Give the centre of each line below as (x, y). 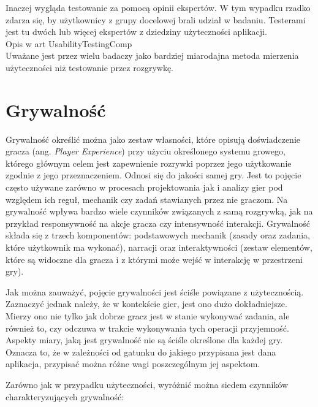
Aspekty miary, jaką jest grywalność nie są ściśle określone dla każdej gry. (144, 340)
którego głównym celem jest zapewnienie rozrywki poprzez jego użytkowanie (149, 163)
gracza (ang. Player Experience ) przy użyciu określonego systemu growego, (146, 151)
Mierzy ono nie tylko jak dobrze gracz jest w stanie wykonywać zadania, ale (148, 316)
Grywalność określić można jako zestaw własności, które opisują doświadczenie (153, 139)
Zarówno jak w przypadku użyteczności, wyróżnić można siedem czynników (147, 384)
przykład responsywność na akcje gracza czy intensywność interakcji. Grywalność (158, 223)
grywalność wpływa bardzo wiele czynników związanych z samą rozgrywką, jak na (159, 211)
